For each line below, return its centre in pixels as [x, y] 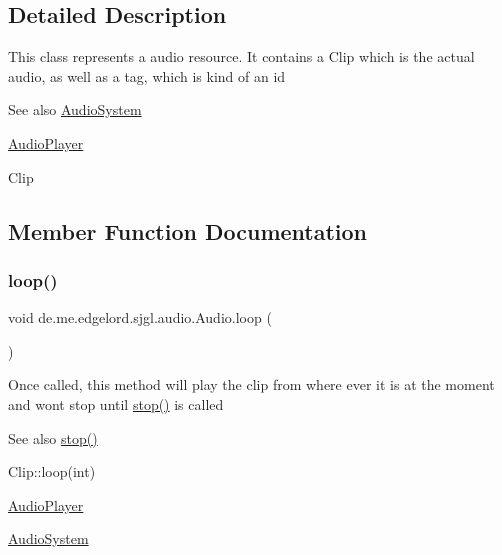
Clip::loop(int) [52, 471]
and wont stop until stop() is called [116, 403]
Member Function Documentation [188, 230]
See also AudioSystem [75, 109]
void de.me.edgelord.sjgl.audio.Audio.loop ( [140, 317]
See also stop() [53, 437]
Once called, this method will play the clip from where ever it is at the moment [251, 384]
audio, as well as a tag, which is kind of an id [147, 75]
